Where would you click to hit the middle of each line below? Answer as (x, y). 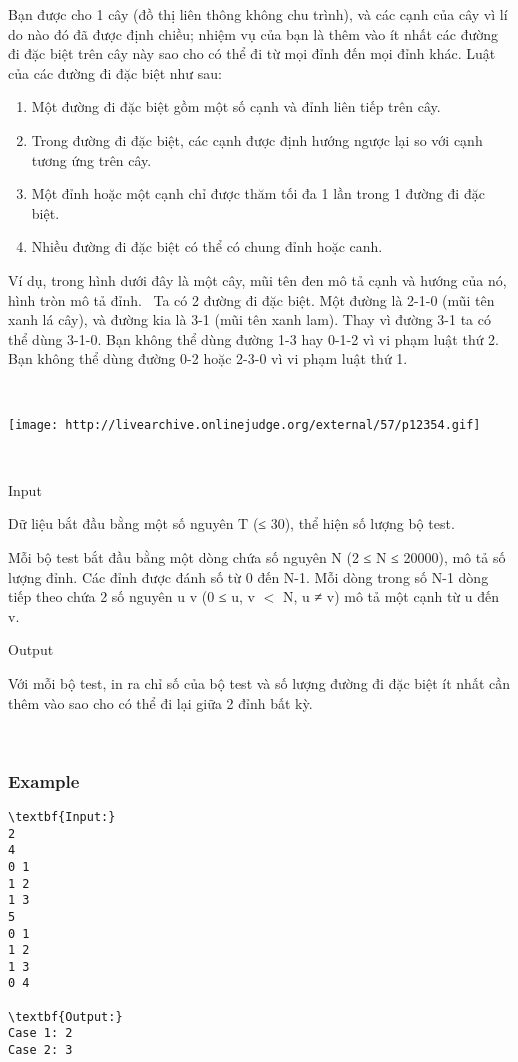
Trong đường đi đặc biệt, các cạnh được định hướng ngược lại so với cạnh (257, 139)
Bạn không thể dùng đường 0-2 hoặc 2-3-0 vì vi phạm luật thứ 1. (208, 358)
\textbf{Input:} (62, 816)
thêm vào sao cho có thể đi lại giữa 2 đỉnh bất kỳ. (160, 702)
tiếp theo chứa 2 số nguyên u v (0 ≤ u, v (131, 596)
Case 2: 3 (40, 1050)
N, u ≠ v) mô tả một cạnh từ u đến (391, 596)
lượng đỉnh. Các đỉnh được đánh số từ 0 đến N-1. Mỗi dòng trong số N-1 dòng (248, 576)
